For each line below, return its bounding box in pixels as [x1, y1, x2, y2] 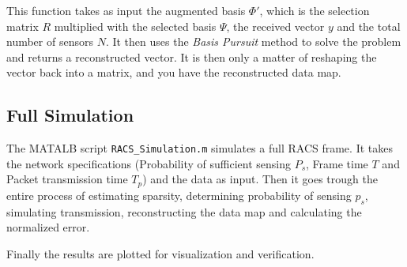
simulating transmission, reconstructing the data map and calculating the [6, 203, 362, 220]
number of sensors [6, 33, 93, 50]
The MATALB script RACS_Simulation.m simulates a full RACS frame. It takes [6, 140, 393, 156]
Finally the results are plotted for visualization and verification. [6, 245, 315, 261]
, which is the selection [259, 2, 370, 18]
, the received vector [226, 17, 325, 34]
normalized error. [6, 219, 90, 235]
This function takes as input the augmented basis [6, 2, 246, 18]
